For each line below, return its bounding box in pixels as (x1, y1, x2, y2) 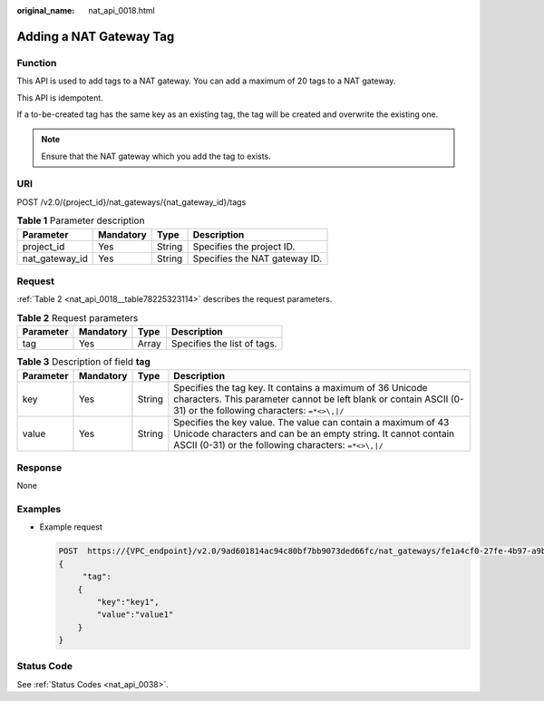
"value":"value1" (96, 609, 174, 620)
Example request (39, 521, 103, 532)
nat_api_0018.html (88, 5, 155, 15)
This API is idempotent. (16, 92, 103, 103)
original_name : (16, 5, 75, 15)
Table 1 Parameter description (16, 214, 145, 227)
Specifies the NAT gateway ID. (192, 252, 322, 265)
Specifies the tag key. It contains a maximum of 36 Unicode (173, 381, 428, 394)
